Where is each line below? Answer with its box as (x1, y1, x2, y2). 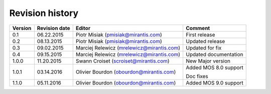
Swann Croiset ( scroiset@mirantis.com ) (75, 57, 170, 64)
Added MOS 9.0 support (186, 79, 243, 86)
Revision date (37, 24, 70, 31)
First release (186, 31, 215, 38)
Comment (186, 24, 210, 31)
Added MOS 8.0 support (186, 64, 243, 71)
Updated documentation (186, 50, 243, 57)
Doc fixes (186, 72, 208, 79)
